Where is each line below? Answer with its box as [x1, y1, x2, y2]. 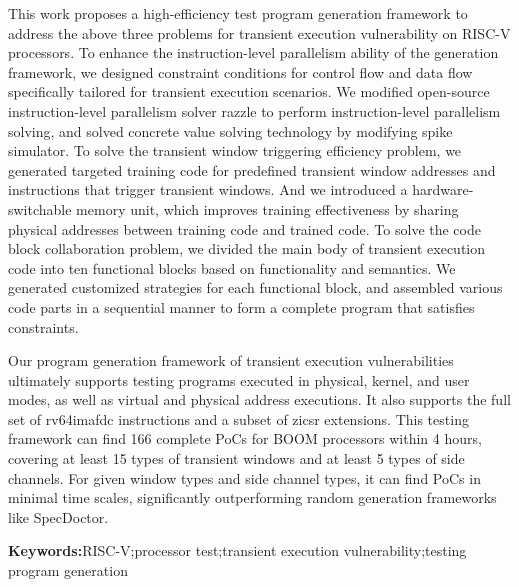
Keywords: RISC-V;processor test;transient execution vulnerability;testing [8, 540, 467, 561]
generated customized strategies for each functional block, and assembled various [8, 277, 503, 298]
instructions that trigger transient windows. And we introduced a [8, 179, 408, 200]
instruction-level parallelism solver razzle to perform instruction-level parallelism [8, 100, 501, 121]
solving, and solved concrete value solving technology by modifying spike [8, 120, 453, 141]
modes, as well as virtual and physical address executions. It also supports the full [8, 389, 511, 410]
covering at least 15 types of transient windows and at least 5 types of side [8, 448, 465, 469]
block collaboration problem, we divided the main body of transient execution [8, 238, 486, 259]
